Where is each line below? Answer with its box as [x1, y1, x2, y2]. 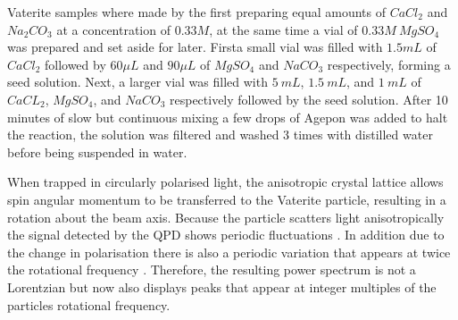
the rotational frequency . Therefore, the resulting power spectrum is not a [7, 260, 416, 279]
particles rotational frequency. [7, 295, 171, 314]
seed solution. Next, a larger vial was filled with [7, 72, 268, 91]
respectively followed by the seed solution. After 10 [169, 89, 448, 108]
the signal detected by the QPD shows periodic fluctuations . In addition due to [7, 225, 445, 244]
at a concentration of [56, 20, 171, 38]
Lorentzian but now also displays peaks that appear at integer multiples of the [7, 277, 437, 296]
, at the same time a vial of [209, 20, 358, 38]
